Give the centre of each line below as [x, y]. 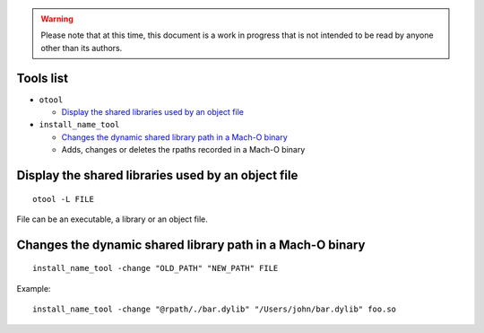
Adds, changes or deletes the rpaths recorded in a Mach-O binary [183, 150]
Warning [57, 19]
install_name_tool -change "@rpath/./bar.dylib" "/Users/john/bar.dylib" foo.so [215, 309]
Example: [34, 288]
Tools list [43, 78]
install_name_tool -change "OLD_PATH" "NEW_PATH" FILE [156, 268]
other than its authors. [82, 48]
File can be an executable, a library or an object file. [112, 219]
